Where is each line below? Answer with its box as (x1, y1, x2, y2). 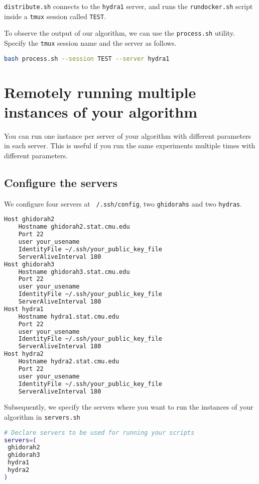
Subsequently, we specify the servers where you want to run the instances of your (4, 402, 253, 412)
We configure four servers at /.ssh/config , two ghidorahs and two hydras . (4, 198, 242, 209)
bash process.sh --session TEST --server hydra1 (4, 55, 170, 62)
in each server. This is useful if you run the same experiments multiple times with (4, 140, 255, 151)
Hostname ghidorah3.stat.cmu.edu (18, 268, 130, 275)
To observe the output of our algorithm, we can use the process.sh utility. (4, 28, 235, 38)
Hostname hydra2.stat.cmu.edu (18, 358, 119, 365)
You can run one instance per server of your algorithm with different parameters (4, 130, 251, 141)
